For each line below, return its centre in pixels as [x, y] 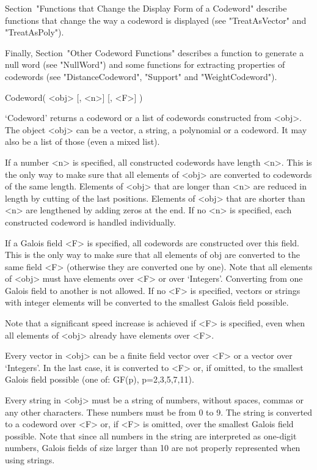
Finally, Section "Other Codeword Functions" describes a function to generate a [155, 52]
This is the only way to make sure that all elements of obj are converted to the [152, 255]
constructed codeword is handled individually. [90, 222]
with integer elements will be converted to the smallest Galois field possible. [147, 302]
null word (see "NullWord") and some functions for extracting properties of [145, 64]
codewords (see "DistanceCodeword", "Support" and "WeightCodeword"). [141, 76]
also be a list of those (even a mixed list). [82, 141]
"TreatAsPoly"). [35, 32]
